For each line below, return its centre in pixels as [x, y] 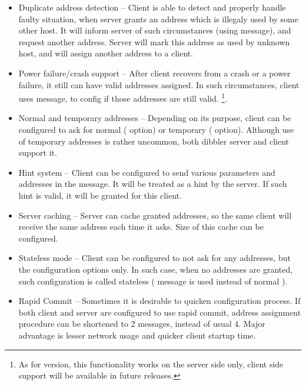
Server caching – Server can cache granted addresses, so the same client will [155, 215]
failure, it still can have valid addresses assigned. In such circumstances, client [159, 84]
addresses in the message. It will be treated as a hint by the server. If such [153, 184]
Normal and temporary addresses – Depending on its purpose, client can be [155, 118]
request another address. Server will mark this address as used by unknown [154, 41]
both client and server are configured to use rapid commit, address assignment [160, 312]
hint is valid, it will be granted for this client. [100, 195]
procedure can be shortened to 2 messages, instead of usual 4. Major [142, 324]
